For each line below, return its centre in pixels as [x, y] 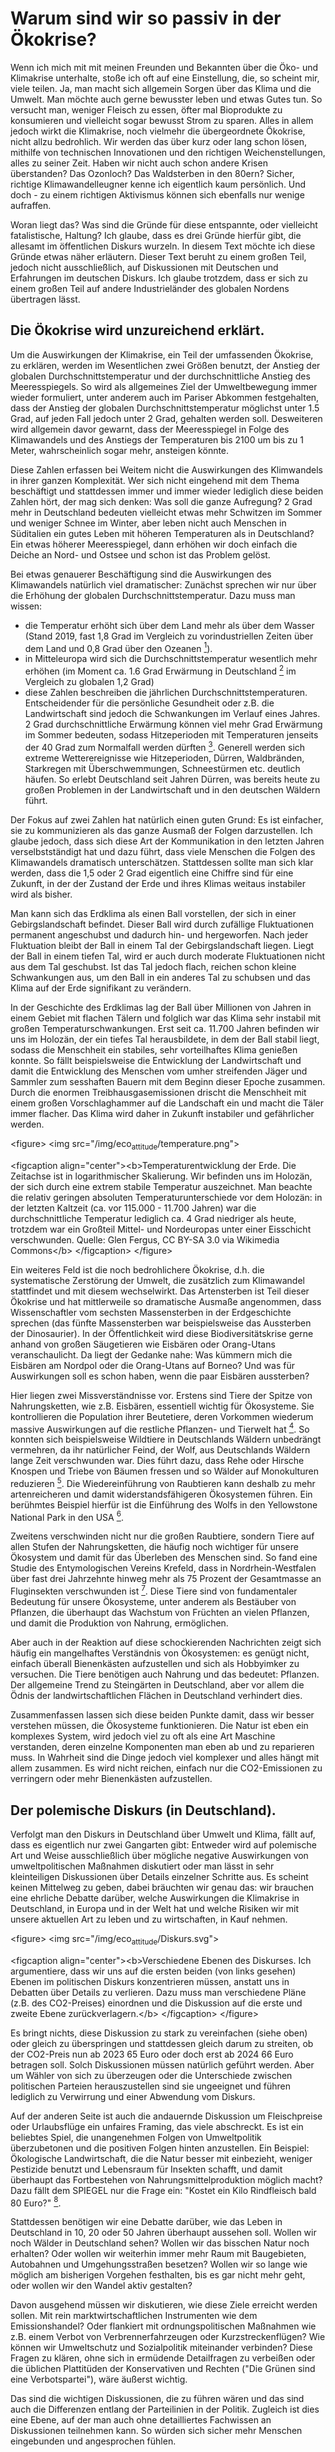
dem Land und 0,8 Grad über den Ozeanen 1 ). [118, 647]
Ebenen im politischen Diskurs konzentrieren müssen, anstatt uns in [150, 1981]
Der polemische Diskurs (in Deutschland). [143, 1810]
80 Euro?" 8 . [36, 2202]
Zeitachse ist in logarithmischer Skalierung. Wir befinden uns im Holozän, [161, 1176]
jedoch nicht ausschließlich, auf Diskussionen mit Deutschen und [144, 267]
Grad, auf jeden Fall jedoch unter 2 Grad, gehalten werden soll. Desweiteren [166, 418]
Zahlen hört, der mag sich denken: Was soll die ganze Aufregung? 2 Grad [161, 501]
